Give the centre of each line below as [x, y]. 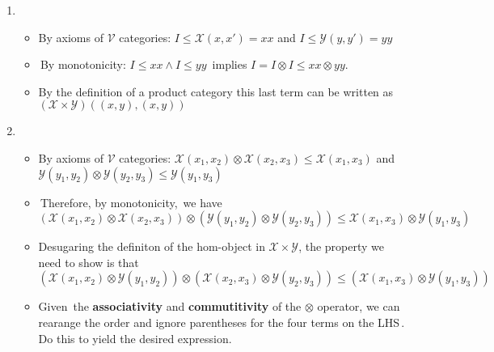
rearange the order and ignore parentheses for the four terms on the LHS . [222, 322]
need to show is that [89, 262]
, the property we [341, 246]
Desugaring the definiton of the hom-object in [152, 246]
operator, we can [359, 306]
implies [230, 64]
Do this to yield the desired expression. [135, 338]
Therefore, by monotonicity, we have [131, 202]
